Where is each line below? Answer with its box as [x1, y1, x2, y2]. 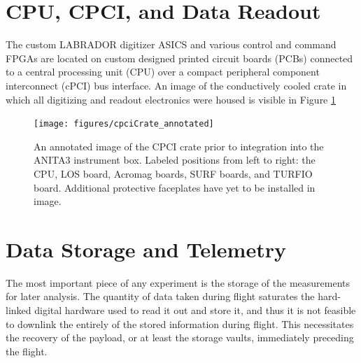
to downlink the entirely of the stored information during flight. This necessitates [6, 316, 354, 331]
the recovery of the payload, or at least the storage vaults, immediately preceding [6, 330, 354, 345]
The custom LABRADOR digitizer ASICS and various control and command [6, 37, 337, 52]
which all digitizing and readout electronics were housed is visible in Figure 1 [6, 92, 336, 106]
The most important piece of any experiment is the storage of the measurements [6, 275, 351, 290]
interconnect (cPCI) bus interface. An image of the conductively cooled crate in [6, 78, 347, 92]
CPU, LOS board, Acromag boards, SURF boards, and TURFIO [34, 166, 313, 180]
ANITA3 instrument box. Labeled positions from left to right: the [34, 152, 316, 167]
